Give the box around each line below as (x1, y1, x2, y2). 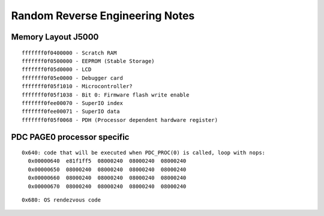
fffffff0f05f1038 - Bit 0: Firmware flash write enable (22, 91, 190, 98)
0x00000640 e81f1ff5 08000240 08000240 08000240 (28, 158, 187, 164)
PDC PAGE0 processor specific (11, 132, 130, 142)
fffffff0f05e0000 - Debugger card (22, 74, 123, 81)
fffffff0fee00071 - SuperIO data (22, 108, 120, 115)
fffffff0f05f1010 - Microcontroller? (22, 83, 133, 90)
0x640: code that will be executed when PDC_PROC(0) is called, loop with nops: (22, 149, 266, 156)
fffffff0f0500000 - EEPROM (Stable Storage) (22, 58, 155, 64)
